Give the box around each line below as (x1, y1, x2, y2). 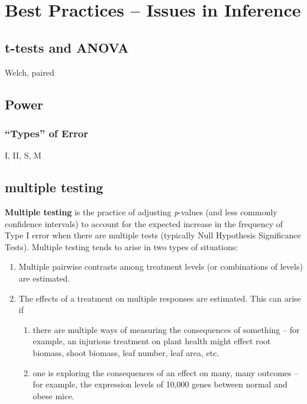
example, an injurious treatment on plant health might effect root (33, 335, 271, 347)
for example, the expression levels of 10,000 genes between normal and (33, 378, 287, 390)
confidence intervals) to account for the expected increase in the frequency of (5, 217, 283, 230)
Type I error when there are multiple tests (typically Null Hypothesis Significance (5, 229, 301, 241)
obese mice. (33, 389, 75, 402)
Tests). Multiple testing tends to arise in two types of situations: (5, 240, 238, 253)
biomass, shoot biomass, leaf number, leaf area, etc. (33, 346, 219, 358)
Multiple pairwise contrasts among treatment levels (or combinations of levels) (18, 260, 303, 273)
